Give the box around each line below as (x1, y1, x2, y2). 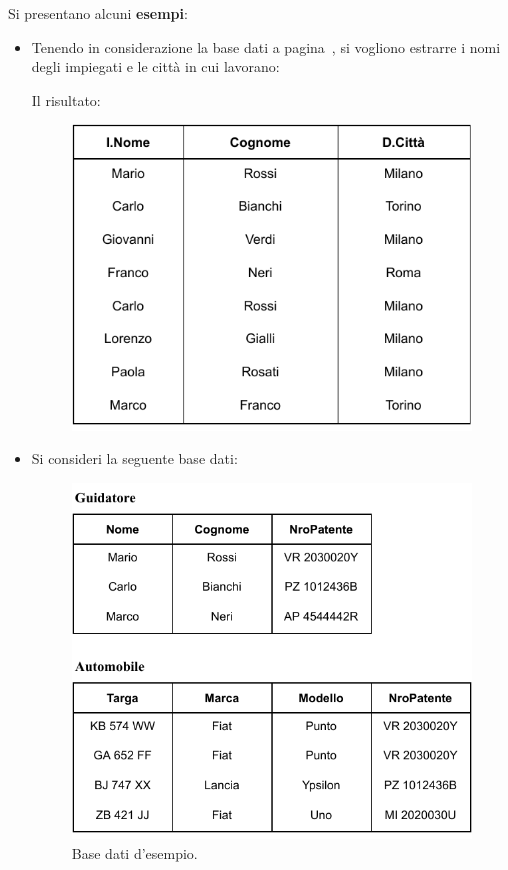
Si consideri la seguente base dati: (31, 448, 238, 469)
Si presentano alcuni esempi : (8, 3, 188, 23)
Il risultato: (31, 89, 101, 110)
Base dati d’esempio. (71, 842, 198, 863)
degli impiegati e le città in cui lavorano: (31, 56, 280, 77)
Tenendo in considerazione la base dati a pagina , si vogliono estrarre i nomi (31, 36, 501, 57)
